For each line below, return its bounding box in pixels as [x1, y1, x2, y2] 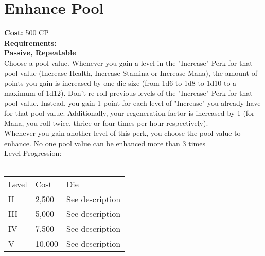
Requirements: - [4, 37, 62, 48]
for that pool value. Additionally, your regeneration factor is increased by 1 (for [4, 107, 255, 118]
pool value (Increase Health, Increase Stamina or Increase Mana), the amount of [4, 67, 257, 78]
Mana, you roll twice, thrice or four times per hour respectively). [4, 117, 208, 128]
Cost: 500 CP [4, 27, 49, 38]
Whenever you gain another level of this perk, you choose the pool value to [4, 128, 241, 139]
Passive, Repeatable [4, 47, 76, 58]
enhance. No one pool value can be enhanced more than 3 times [4, 137, 205, 148]
